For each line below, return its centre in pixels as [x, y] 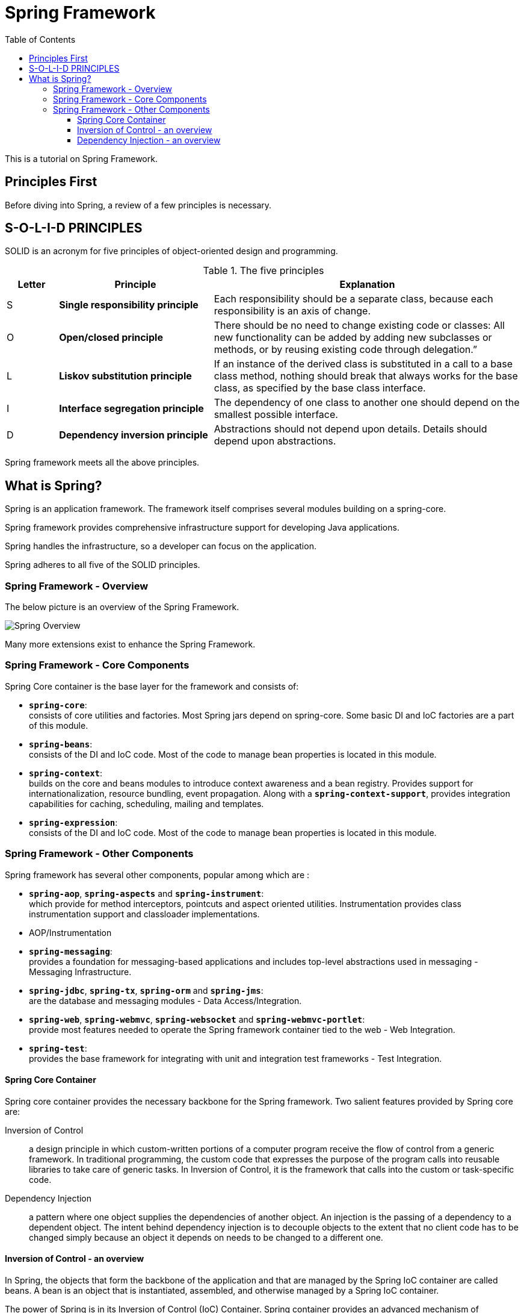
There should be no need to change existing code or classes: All [359, 326]
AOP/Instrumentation [70, 932]
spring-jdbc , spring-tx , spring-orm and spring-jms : [146, 990]
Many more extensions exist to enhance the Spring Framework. [130, 644]
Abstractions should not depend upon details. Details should [350, 429]
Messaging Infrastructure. [80, 971]
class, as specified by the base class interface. [320, 388]
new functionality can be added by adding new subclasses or [353, 338]
